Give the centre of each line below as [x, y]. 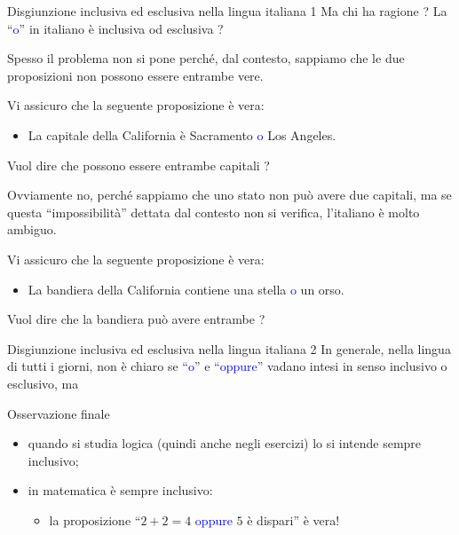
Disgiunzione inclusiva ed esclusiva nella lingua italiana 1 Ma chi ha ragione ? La [227, 11]
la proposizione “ [95, 519]
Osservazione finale [59, 413]
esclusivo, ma [43, 383]
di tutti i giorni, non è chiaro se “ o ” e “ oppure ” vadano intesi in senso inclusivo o [227, 366]
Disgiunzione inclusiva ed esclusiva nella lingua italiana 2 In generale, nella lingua [229, 348]
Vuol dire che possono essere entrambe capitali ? [138, 165]
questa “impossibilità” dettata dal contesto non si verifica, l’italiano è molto [214, 212]
